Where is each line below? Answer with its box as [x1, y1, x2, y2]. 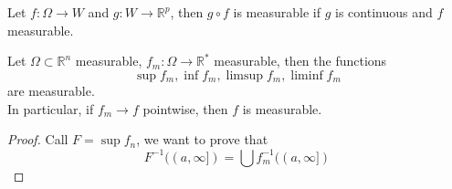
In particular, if [7, 99, 94, 118]
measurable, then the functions [214, 51, 387, 70]
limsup [226, 68, 264, 82]
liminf [290, 68, 323, 82]
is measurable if [233, 3, 321, 21]
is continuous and [335, 3, 433, 21]
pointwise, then [142, 99, 228, 118]
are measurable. [7, 81, 95, 100]
